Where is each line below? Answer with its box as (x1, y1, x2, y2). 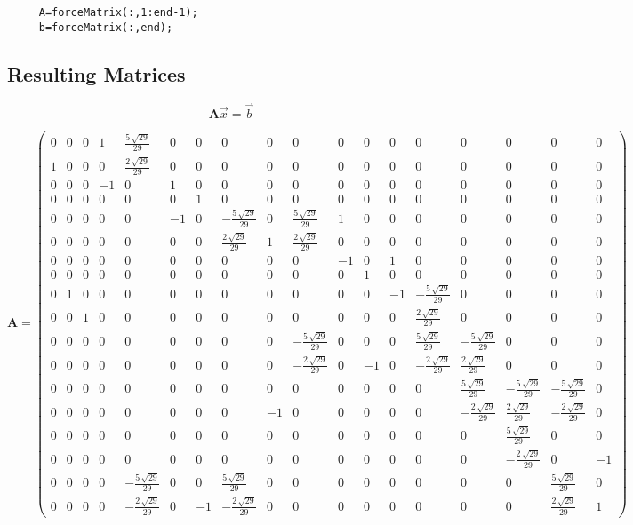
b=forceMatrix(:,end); (38, 20, 173, 34)
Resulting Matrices (7, 60, 186, 87)
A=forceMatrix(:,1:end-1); (38, 6, 198, 19)
